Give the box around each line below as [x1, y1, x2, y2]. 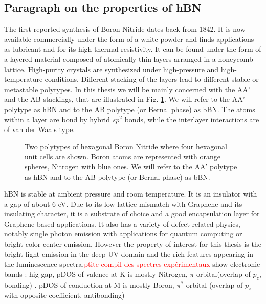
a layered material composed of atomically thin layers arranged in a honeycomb [4, 53, 253, 64]
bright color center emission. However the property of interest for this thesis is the [4, 238, 261, 249]
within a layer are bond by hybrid [4, 114, 110, 124]
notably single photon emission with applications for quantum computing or [4, 228, 242, 239]
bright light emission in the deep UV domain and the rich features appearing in [4, 248, 253, 259]
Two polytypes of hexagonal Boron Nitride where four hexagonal [25, 141, 227, 151]
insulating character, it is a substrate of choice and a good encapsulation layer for [4, 208, 260, 219]
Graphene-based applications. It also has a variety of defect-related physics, [4, 218, 240, 229]
